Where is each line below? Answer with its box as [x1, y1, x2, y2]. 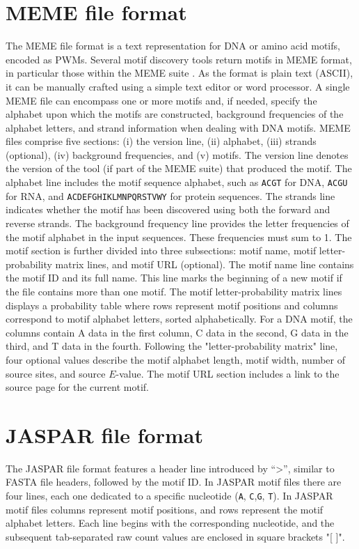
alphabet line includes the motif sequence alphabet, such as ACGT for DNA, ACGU [6, 175, 348, 190]
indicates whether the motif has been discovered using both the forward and [6, 202, 330, 217]
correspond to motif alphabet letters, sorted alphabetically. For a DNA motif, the [6, 311, 353, 326]
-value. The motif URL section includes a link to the [115, 366, 340, 380]
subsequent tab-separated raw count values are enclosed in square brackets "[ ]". [6, 529, 345, 543]
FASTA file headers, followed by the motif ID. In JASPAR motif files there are [6, 474, 342, 489]
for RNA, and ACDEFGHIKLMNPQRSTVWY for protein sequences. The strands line [6, 188, 335, 203]
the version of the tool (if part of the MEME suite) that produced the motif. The [6, 161, 352, 176]
